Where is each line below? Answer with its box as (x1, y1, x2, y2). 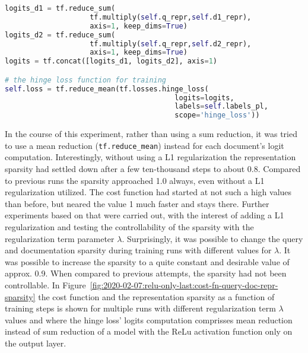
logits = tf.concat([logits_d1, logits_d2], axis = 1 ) (5, 57, 218, 66)
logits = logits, (174, 93, 234, 102)
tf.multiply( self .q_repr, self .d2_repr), (90, 39, 252, 48)
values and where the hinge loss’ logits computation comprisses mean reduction (5, 313, 293, 326)
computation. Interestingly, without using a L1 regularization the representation (5, 151, 296, 163)
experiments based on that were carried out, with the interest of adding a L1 (5, 209, 284, 221)
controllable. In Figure (5, 278, 86, 291)
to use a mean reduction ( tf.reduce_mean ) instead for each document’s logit (5, 139, 284, 151)
